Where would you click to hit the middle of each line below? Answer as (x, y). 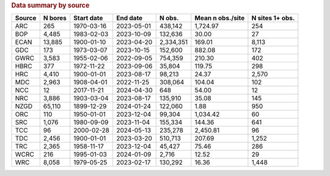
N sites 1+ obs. (273, 18)
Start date (88, 18)
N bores (55, 18)
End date (130, 18)
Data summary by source (50, 5)
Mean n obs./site (220, 18)
